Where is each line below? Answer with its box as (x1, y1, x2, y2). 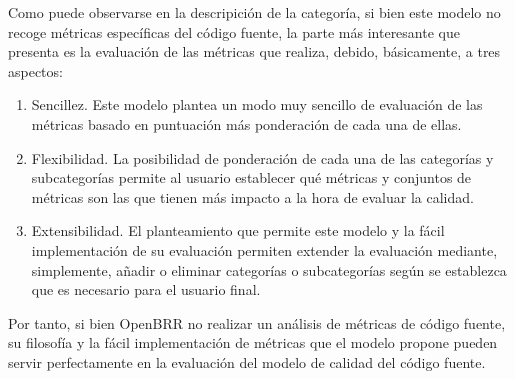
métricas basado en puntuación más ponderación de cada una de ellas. (31, 113, 462, 134)
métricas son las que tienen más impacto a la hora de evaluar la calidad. (31, 186, 474, 207)
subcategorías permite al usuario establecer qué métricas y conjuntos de (31, 167, 472, 188)
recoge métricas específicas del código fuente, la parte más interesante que (8, 21, 460, 42)
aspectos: (8, 60, 63, 81)
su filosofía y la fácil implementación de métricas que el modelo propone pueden (8, 332, 498, 353)
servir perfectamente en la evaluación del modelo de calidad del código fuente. (8, 351, 486, 372)
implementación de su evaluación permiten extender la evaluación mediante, (31, 239, 498, 260)
